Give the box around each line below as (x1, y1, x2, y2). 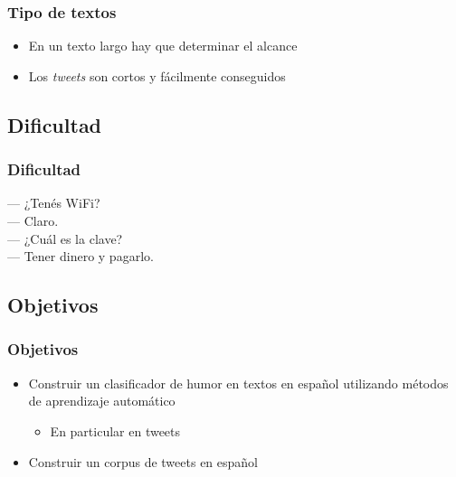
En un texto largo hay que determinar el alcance (28, 36, 298, 55)
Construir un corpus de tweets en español (28, 452, 258, 471)
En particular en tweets (50, 421, 181, 440)
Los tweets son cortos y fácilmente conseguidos (28, 66, 286, 85)
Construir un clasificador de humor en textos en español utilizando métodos (28, 373, 449, 392)
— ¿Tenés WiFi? (7, 193, 100, 212)
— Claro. (7, 211, 59, 229)
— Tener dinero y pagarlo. (7, 247, 154, 266)
